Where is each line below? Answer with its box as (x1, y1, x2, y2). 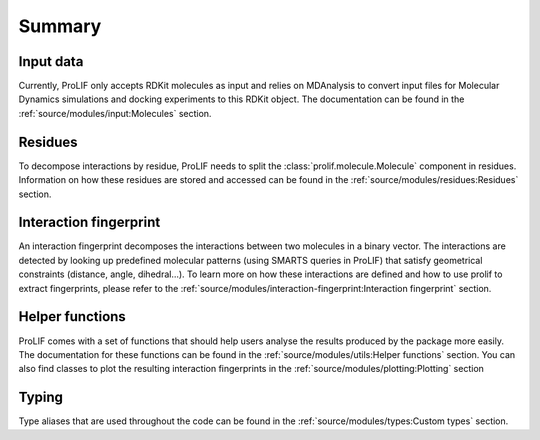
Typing (18, 389, 64, 406)
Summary (18, 15, 102, 37)
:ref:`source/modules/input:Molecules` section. (18, 107, 212, 119)
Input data (18, 53, 84, 70)
